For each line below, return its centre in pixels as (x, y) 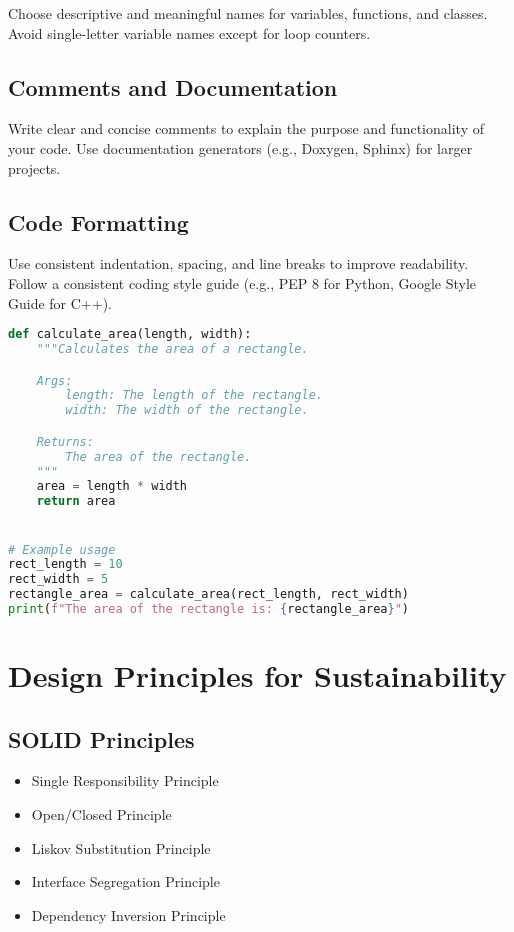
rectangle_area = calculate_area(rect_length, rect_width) (208, 594)
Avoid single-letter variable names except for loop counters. (189, 32)
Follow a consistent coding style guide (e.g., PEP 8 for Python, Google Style (242, 282)
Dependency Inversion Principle (128, 914)
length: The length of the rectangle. (194, 395)
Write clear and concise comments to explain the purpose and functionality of (246, 128)
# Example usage (62, 549)
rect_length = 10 (65, 564)
